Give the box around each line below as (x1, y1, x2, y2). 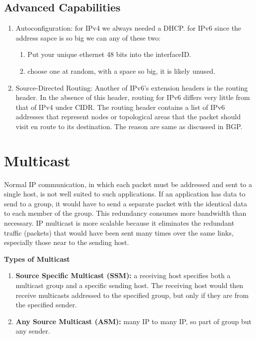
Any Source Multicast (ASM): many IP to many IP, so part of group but (15, 316, 252, 326)
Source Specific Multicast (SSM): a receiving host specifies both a (15, 270, 231, 281)
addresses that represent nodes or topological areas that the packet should (15, 111, 241, 122)
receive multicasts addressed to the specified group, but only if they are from (15, 290, 249, 300)
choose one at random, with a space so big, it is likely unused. (27, 65, 215, 76)
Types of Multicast (4, 253, 70, 264)
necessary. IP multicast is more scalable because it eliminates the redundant (4, 218, 235, 228)
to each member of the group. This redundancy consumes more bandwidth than (4, 208, 247, 218)
